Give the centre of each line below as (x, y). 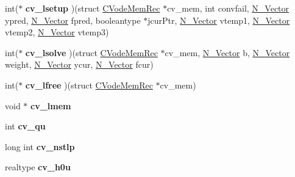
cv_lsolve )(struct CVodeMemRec (91, 52)
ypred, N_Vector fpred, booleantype (73, 20)
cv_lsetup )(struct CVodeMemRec (93, 8)
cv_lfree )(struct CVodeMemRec (89, 85)
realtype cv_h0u (38, 167)
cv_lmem (51, 105)
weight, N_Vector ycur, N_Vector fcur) (79, 64)
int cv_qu (25, 126)
